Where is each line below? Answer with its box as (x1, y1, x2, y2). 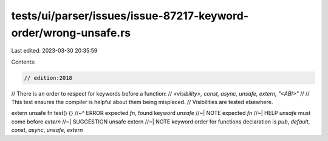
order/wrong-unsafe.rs (11, 26, 131, 39)
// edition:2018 (24, 74, 73, 81)
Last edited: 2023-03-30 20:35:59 (11, 47, 98, 54)
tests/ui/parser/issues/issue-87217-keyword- (11, 9, 249, 22)
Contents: (11, 58, 36, 65)
